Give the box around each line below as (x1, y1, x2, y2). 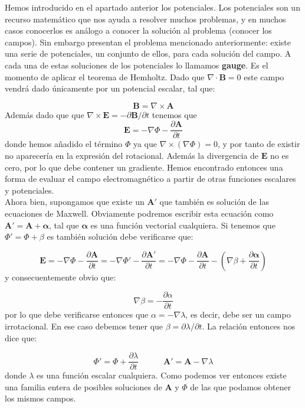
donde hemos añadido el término (5, 138, 123, 150)
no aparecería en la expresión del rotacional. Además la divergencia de (5, 149, 259, 161)
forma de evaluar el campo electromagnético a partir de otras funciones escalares (5, 172, 296, 185)
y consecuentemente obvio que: (5, 270, 116, 283)
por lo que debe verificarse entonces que (5, 308, 149, 321)
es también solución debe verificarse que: (47, 230, 194, 243)
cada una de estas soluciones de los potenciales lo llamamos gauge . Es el (5, 58, 268, 71)
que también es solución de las (159, 195, 269, 208)
